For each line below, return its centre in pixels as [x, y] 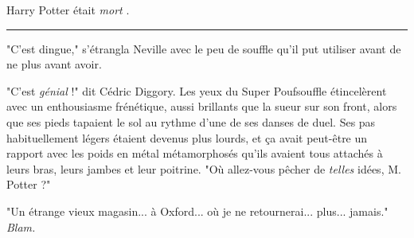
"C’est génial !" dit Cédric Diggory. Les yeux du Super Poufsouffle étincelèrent [197, 90]
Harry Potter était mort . [68, 10]
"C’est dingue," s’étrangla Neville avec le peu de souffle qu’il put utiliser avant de [204, 48]
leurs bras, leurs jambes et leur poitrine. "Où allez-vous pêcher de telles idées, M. [204, 168]
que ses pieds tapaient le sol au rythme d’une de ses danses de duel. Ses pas [191, 121]
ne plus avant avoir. [54, 64]
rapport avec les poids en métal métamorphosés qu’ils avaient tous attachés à [195, 153]
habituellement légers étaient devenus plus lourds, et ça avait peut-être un [187, 137]
